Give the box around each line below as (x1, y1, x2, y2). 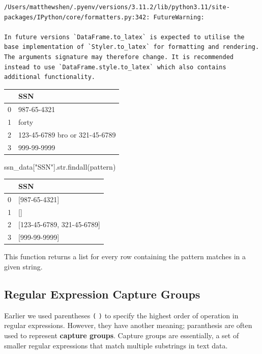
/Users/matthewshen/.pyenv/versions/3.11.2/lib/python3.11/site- (4, 4, 230, 11)
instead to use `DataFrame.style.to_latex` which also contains (4, 63, 226, 71)
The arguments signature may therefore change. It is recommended (4, 53, 234, 61)
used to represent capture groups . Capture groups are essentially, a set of (4, 330, 239, 340)
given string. (4, 261, 43, 271)
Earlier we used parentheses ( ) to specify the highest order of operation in (4, 310, 239, 320)
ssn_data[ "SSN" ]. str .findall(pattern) (4, 161, 116, 172)
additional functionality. (4, 73, 95, 81)
